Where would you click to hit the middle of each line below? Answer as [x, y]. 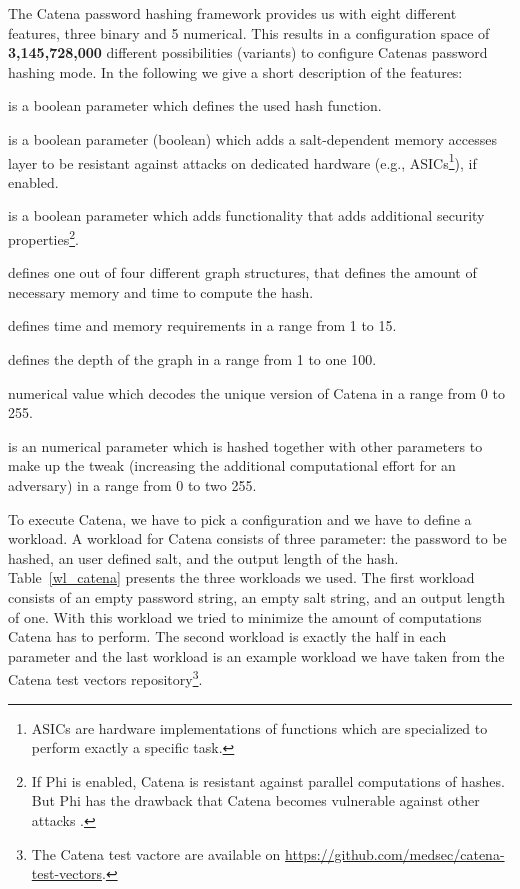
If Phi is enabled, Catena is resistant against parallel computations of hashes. [268, 780]
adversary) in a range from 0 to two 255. [132, 485]
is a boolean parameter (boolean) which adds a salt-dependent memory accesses [252, 138]
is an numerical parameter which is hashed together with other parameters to [245, 445]
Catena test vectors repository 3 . [105, 677]
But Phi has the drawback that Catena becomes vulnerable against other [255, 800]
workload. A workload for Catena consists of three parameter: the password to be [257, 538]
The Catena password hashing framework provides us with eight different [232, 13]
